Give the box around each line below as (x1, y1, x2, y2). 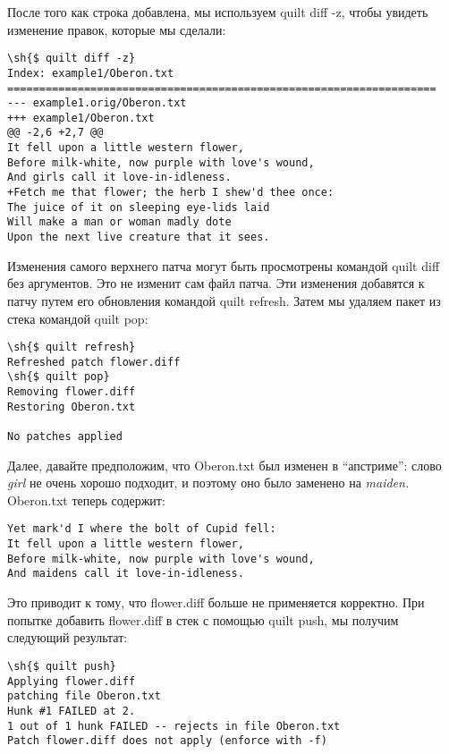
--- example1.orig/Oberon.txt (7, 97, 187, 110)
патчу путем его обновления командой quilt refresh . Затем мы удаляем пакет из (7, 291, 441, 309)
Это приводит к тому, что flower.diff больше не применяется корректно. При (7, 593, 425, 612)
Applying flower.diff (7, 674, 136, 688)
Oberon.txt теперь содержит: (7, 490, 165, 509)
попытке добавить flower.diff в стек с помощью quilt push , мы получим (7, 610, 399, 629)
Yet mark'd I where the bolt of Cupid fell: (7, 522, 276, 536)
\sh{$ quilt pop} (7, 370, 110, 384)
